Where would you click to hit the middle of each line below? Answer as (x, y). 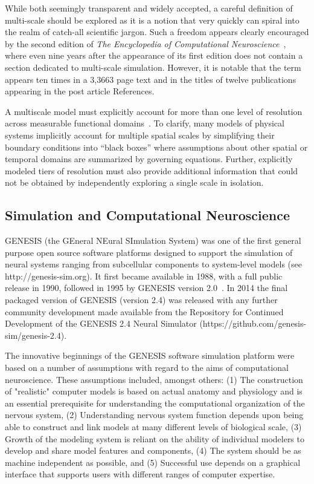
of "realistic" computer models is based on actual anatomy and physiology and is (154, 391)
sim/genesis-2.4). (36, 335)
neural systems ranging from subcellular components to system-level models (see (153, 264)
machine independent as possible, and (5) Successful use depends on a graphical (153, 462)
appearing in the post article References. (80, 91)
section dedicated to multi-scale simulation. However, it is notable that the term (153, 67)
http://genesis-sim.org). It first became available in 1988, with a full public (144, 276)
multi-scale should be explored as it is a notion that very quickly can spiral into (152, 20)
